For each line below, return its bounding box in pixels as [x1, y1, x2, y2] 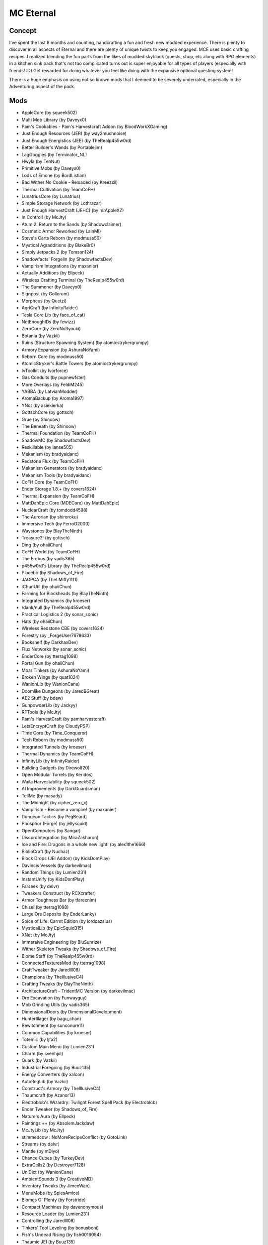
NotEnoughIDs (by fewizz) [21, 319, 75, 325]
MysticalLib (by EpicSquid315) [21, 925, 84, 931]
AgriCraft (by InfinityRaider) [21, 305, 78, 311]
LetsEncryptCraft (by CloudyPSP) [21, 723, 90, 729]
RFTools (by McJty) [21, 709, 62, 715]
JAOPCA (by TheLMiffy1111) [21, 577, 78, 583]
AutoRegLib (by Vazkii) [21, 1078, 68, 1084]
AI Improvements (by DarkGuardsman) [21, 786, 100, 792]
